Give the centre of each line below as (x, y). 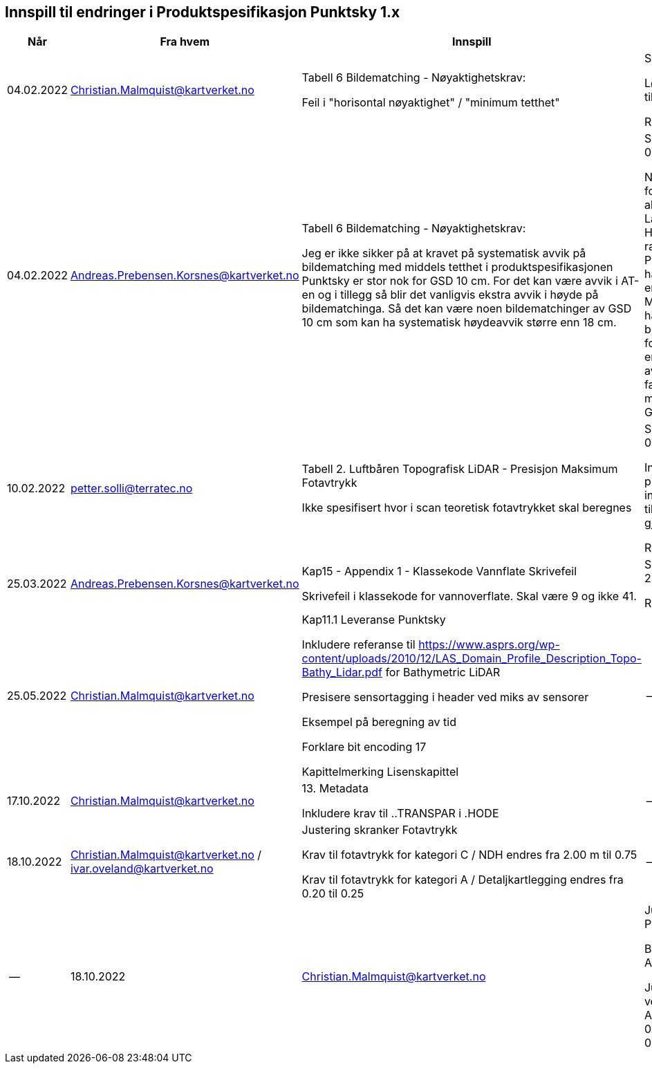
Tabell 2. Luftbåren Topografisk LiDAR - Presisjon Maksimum (460, 469)
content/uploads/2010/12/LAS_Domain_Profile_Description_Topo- (472, 659)
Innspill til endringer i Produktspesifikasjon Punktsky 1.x (203, 12)
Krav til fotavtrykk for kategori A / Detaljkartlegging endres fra (463, 880)
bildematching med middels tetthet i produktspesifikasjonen (457, 267)
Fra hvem (185, 42)
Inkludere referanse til (358, 645)
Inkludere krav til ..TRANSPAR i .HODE (400, 814)
